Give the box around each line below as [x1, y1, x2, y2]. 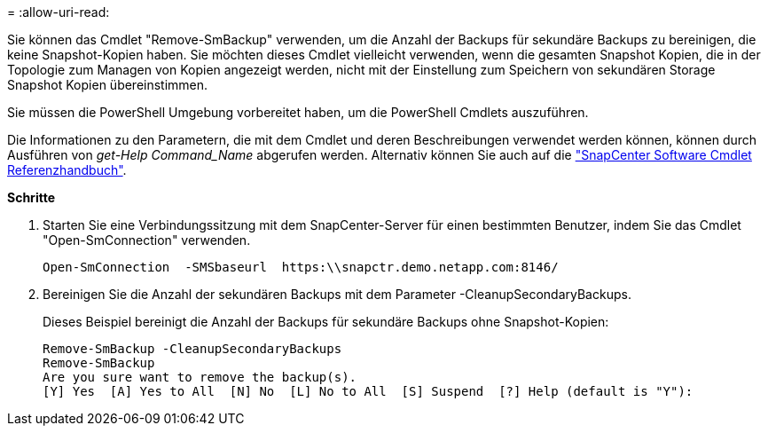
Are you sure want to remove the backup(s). [43, 370, 357, 384]
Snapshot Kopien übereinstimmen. [7, 77, 208, 92]
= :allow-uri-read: [7, 4, 110, 20]
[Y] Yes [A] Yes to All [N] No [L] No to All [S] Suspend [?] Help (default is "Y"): [43, 384, 694, 398]
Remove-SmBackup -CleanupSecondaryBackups [43, 342, 342, 356]
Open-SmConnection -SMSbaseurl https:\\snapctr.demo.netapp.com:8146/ [43, 260, 559, 274]
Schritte [7, 190, 55, 205]
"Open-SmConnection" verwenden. [43, 232, 251, 248]
